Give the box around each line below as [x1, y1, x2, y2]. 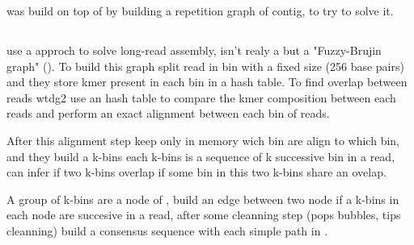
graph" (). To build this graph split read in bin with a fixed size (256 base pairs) [6, 57, 404, 74]
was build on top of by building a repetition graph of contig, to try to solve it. [6, 2, 394, 19]
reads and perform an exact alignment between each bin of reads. [6, 105, 330, 122]
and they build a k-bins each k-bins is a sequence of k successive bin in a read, [6, 147, 395, 164]
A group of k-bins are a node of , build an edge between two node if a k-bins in [6, 190, 399, 207]
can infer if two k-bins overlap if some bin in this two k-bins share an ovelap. [6, 164, 387, 181]
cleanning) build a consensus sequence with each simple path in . [6, 222, 328, 239]
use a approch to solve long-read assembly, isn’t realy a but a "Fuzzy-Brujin [6, 41, 382, 58]
